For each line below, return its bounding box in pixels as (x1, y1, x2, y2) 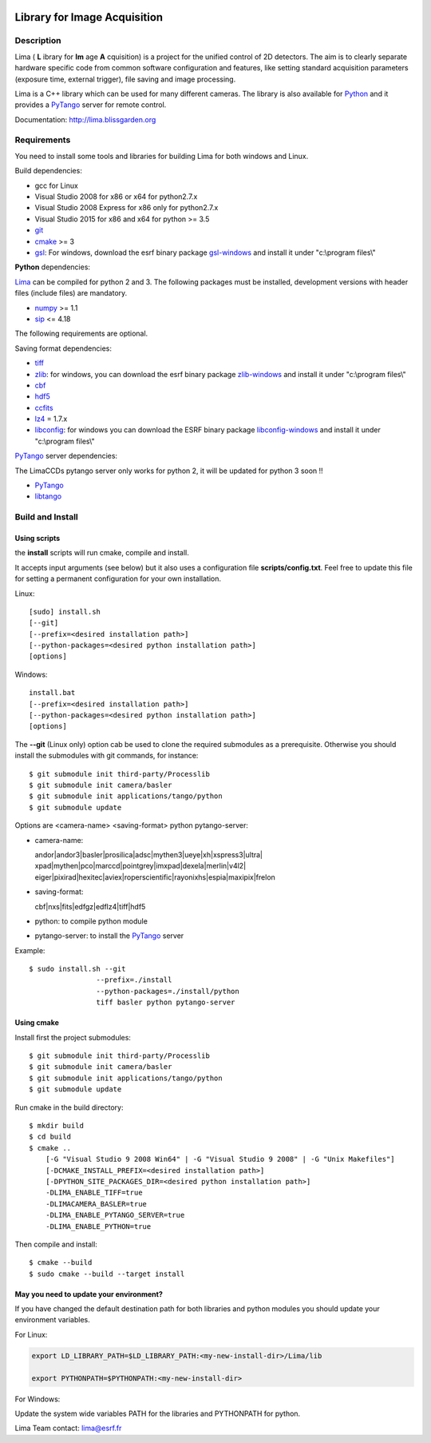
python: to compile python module (34, 916, 148, 926)
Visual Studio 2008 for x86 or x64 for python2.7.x (34, 192, 198, 201)
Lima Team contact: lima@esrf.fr (14, 1423, 122, 1433)
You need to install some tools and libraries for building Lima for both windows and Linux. (14, 151, 309, 161)
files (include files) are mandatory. (14, 288, 128, 298)
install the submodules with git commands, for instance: (14, 751, 199, 761)
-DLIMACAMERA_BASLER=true (45, 1199, 148, 1208)
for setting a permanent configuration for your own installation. (14, 574, 221, 583)
